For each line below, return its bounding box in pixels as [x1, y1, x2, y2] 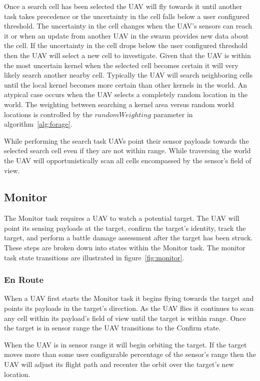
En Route [4, 273, 43, 286]
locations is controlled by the [4, 109, 92, 119]
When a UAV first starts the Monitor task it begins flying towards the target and [4, 293, 254, 303]
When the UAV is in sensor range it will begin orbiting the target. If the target [4, 339, 247, 349]
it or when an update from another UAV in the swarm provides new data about [4, 30, 249, 41]
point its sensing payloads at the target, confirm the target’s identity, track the [4, 222, 246, 233]
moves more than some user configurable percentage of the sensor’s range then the [4, 349, 256, 359]
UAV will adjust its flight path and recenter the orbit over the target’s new [4, 359, 234, 369]
